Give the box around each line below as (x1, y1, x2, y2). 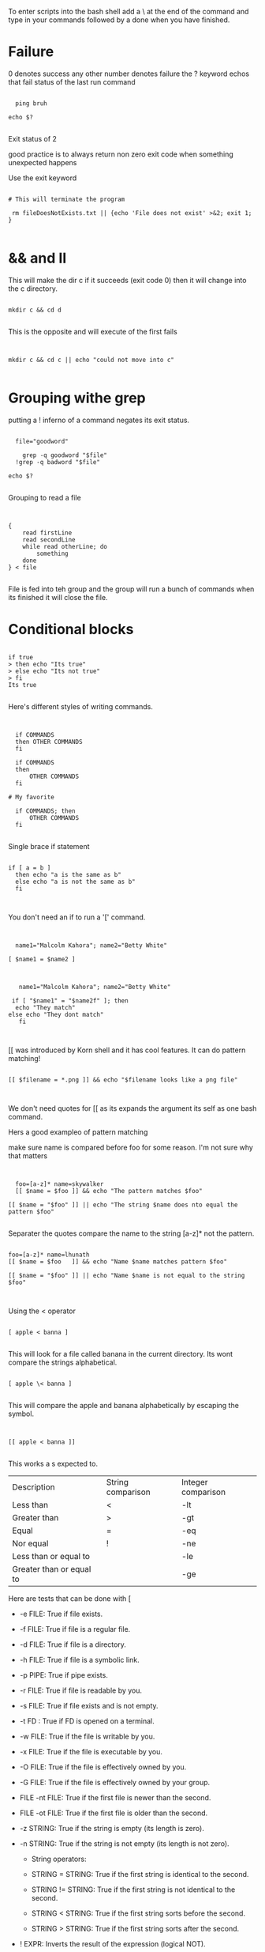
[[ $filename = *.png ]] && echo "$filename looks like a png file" (8, 1075, 238, 1084)
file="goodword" (15, 437, 69, 445)
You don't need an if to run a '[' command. (8, 912, 146, 922)
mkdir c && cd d (8, 306, 62, 314)
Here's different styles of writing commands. (8, 701, 154, 711)
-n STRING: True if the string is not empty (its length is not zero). (19, 1838, 230, 1848)
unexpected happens (8, 157, 77, 167)
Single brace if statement (8, 841, 90, 851)
